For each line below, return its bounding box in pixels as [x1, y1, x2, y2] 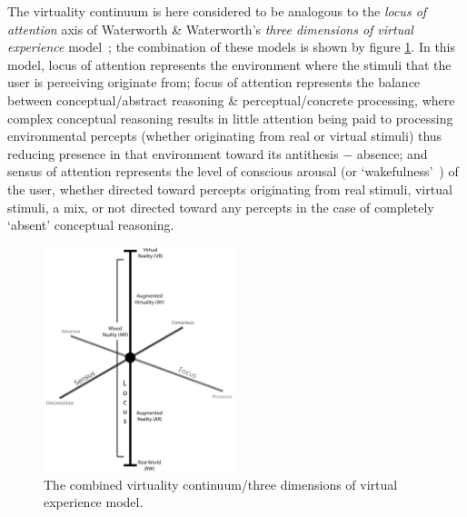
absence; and [356, 144, 428, 163]
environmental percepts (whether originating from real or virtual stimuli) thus [7, 126, 442, 145]
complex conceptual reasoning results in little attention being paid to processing [7, 108, 453, 127]
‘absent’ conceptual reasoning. [7, 215, 174, 234]
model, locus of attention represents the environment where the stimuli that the [7, 55, 452, 74]
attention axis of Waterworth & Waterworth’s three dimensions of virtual [7, 19, 413, 38]
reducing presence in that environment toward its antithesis [7, 144, 339, 163]
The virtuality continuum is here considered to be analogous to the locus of [7, 2, 427, 20]
